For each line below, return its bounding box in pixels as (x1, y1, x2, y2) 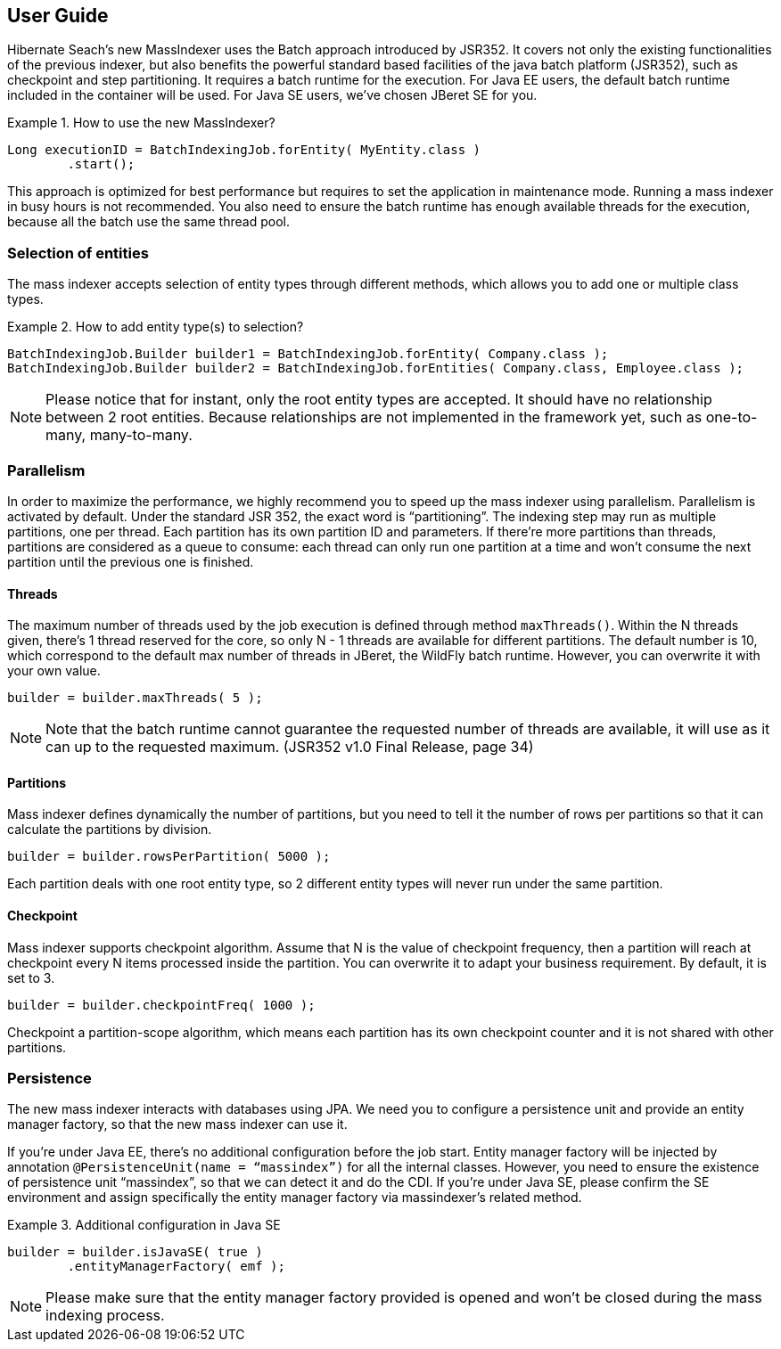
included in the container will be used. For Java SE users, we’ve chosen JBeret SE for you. (7, 87, 538, 103)
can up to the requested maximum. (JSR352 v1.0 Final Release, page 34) (45, 738, 534, 756)
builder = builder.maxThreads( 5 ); (7, 691, 263, 706)
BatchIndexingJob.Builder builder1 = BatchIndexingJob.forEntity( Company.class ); (7, 347, 609, 362)
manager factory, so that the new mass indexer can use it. (7, 1116, 348, 1132)
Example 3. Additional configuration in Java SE (7, 1217, 281, 1233)
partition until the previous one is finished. (7, 553, 254, 569)
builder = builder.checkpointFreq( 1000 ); (7, 997, 316, 1012)
